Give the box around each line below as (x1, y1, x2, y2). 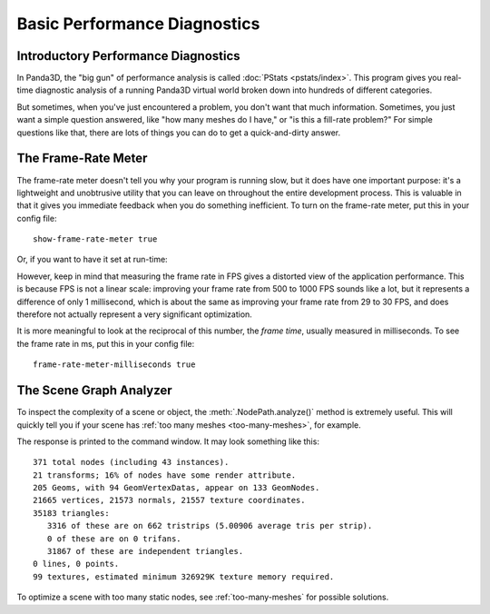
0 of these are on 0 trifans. (46, 533, 181, 544)
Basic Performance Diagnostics (16, 14, 260, 34)
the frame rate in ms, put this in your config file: (16, 338, 195, 349)
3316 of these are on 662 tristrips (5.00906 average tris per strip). (46, 520, 373, 531)
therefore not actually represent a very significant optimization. (16, 309, 253, 320)
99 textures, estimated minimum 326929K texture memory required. (33, 571, 335, 581)
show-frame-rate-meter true (33, 234, 158, 244)
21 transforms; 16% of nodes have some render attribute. (33, 470, 297, 480)
